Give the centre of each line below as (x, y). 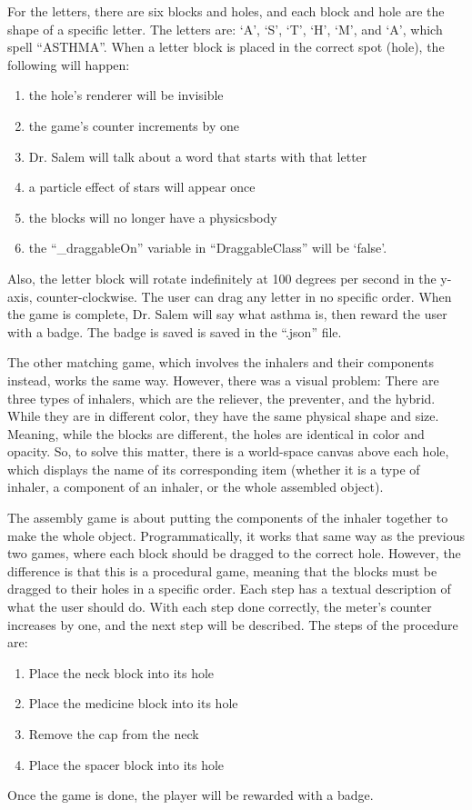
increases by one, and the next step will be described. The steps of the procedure (233, 624)
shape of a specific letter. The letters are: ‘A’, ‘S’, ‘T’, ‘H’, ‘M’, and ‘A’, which (225, 29)
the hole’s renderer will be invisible (126, 95)
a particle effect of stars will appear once (142, 187)
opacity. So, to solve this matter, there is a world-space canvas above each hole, (228, 451)
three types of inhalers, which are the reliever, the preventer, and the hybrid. (221, 398)
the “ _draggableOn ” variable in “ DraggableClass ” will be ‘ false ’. (208, 248)
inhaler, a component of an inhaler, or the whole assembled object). (196, 487)
